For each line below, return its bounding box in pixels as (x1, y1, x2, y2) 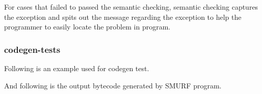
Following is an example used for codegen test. (4, 63, 149, 73)
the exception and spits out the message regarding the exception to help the (4, 11, 242, 22)
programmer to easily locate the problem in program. (4, 21, 171, 32)
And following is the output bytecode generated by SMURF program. (4, 80, 222, 90)
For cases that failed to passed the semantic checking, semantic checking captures (4, 2, 258, 12)
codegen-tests (4, 43, 61, 55)
